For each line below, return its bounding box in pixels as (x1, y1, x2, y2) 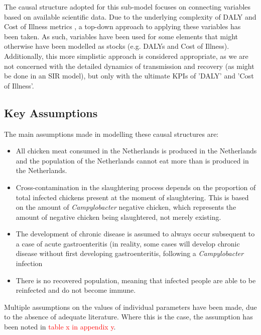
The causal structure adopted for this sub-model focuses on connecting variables (4, 2, 251, 12)
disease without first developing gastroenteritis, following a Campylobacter (16, 248, 244, 259)
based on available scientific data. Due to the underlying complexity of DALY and (4, 11, 256, 22)
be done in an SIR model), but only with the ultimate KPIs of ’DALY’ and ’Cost (4, 70, 254, 81)
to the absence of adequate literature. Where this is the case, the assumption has (4, 311, 253, 322)
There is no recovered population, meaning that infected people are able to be (16, 275, 256, 285)
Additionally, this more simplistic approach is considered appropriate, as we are (4, 50, 248, 61)
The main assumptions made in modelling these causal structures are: (4, 128, 219, 139)
